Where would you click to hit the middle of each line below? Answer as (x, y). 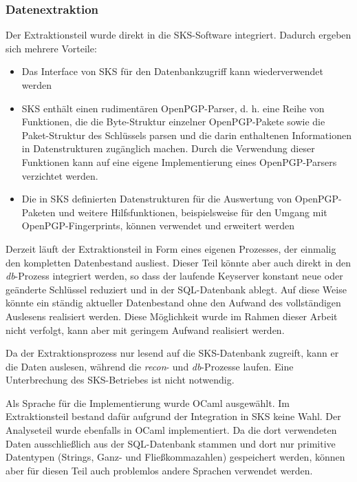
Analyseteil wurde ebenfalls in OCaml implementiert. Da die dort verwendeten (171, 430)
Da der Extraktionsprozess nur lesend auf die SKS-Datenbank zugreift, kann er (172, 353)
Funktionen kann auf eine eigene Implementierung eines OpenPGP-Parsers (179, 161)
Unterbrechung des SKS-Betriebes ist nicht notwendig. (120, 380)
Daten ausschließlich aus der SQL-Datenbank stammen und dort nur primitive (171, 443)
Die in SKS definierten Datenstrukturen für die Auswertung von (157, 199)
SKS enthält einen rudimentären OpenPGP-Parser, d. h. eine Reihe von (173, 108)
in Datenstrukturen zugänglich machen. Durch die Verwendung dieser (168, 148)
